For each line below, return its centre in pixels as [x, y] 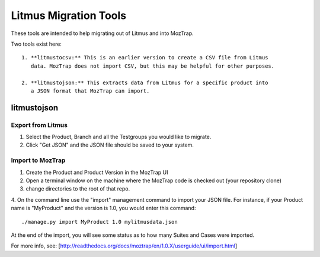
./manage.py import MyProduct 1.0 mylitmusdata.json [100, 222]
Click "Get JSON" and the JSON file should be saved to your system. [110, 145]
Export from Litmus [39, 125]
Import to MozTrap [38, 160]
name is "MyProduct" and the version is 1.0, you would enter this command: [103, 208]
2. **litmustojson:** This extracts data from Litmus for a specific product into [145, 83]
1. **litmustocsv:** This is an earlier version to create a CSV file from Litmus [145, 58]
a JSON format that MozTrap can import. [90, 91]
